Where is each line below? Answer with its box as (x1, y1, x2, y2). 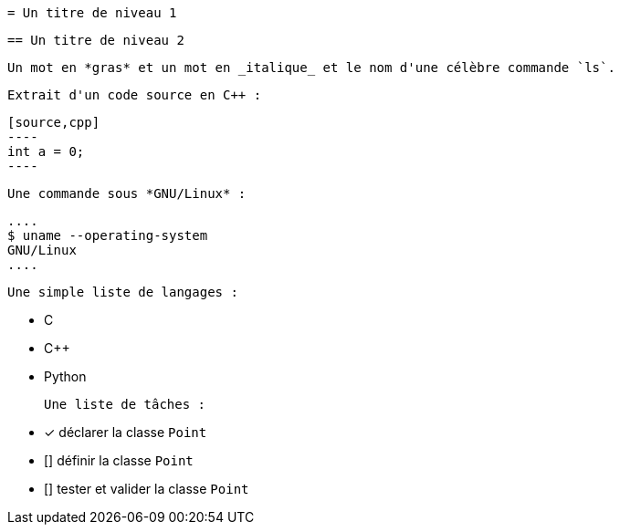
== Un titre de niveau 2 (7, 33, 184, 47)
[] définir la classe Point (44, 453, 194, 468)
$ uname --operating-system (7, 228, 208, 243)
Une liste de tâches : (44, 397, 206, 412)
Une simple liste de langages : (7, 285, 238, 299)
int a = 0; (7, 144, 85, 159)
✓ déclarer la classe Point (44, 424, 207, 440)
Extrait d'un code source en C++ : (7, 88, 262, 102)
